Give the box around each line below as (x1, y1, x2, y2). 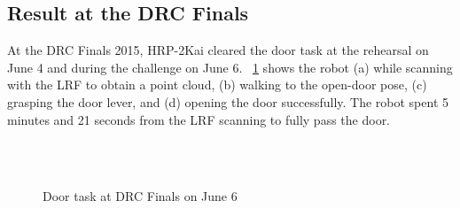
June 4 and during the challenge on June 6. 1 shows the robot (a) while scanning (7, 58, 453, 76)
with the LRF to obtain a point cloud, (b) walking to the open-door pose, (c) (7, 75, 427, 94)
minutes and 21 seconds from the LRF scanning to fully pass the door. (7, 110, 391, 128)
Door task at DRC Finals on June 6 (43, 187, 238, 205)
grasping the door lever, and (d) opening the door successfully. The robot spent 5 (7, 92, 449, 111)
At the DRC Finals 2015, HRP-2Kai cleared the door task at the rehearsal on (7, 41, 429, 59)
